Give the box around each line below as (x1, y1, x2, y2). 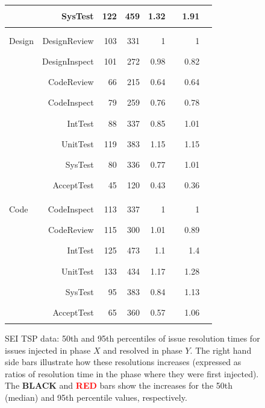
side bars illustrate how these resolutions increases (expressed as (5, 355, 242, 368)
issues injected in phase (5, 343, 91, 356)
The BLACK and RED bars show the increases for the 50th (5, 379, 232, 392)
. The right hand (190, 343, 252, 356)
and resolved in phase (103, 343, 182, 356)
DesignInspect (42, 54, 94, 67)
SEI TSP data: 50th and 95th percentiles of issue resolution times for (5, 332, 260, 344)
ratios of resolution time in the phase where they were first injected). (5, 367, 259, 380)
